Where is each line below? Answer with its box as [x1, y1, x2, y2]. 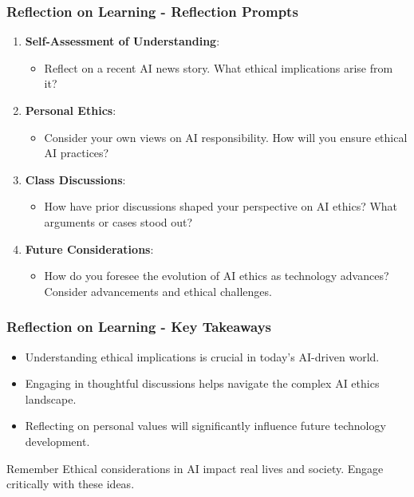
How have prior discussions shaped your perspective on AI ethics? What [44, 198, 398, 215]
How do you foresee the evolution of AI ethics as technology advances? [44, 267, 389, 284]
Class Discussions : [25, 171, 126, 187]
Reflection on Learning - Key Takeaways [6, 317, 272, 337]
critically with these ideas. [6, 475, 135, 492]
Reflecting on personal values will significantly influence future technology [25, 417, 386, 434]
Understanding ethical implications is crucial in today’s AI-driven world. [25, 348, 380, 365]
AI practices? [44, 144, 109, 161]
